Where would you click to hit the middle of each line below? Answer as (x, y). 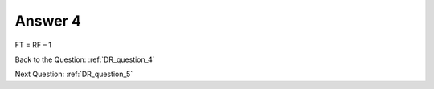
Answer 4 (48, 21)
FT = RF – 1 (33, 45)
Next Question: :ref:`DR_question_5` (74, 74)
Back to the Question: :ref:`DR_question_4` (85, 59)
